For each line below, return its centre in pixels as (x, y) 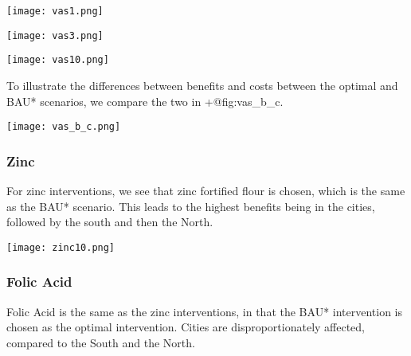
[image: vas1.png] (55, 11)
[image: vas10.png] (58, 60)
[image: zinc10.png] (61, 247)
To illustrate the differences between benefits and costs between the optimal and (202, 85)
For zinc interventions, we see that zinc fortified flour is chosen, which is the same (206, 191)
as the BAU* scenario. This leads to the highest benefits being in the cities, (191, 206)
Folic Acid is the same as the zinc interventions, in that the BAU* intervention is (205, 311)
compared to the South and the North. (101, 342)
